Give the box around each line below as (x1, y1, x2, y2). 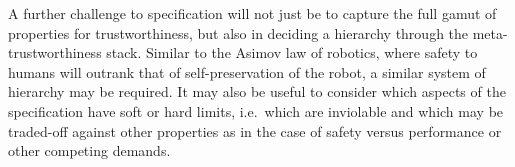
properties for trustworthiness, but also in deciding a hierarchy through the (8, 22, 469, 43)
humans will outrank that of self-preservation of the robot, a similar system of (8, 61, 486, 82)
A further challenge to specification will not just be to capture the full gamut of (8, 3, 497, 23)
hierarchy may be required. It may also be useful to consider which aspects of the (8, 81, 506, 102)
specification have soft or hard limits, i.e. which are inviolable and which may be (8, 100, 504, 121)
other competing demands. (8, 140, 171, 161)
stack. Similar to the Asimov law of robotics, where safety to (106, 42, 478, 63)
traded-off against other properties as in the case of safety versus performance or (8, 120, 502, 141)
